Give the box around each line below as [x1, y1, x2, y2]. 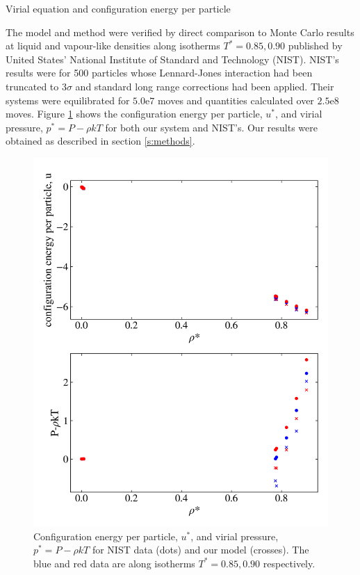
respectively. [263, 556, 316, 570]
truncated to [6, 79, 59, 93]
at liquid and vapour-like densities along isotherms [6, 38, 220, 53]
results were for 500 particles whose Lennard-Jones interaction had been [6, 65, 313, 80]
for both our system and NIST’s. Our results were [105, 120, 318, 134]
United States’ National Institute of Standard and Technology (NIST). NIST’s [6, 51, 339, 66]
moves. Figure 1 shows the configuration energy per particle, [6, 106, 263, 121]
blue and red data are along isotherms [33, 556, 195, 570]
